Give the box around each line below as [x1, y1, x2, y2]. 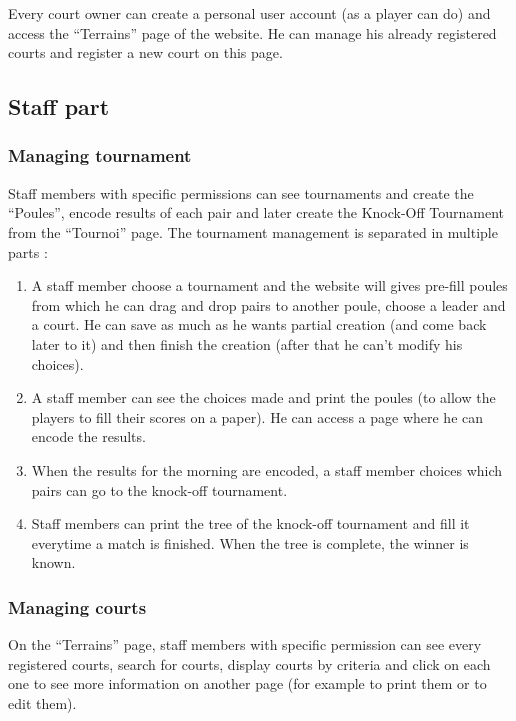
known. [31, 552, 76, 573]
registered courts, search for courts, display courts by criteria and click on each [8, 653, 491, 674]
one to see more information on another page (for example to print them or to [8, 673, 487, 694]
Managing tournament [8, 143, 192, 168]
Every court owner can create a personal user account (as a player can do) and [8, 3, 491, 23]
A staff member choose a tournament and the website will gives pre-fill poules [31, 275, 508, 296]
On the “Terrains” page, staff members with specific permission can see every [8, 634, 482, 655]
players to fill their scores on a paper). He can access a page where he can [31, 406, 484, 427]
